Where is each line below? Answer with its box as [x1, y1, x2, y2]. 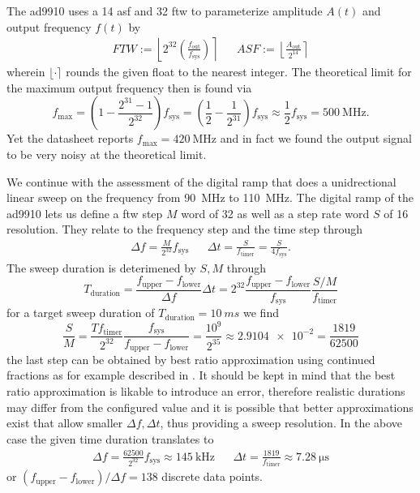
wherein [6, 63, 45, 80]
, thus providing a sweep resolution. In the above [160, 414, 403, 431]
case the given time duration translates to [6, 430, 214, 447]
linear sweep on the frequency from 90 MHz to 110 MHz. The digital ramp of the [6, 189, 414, 206]
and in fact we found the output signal [220, 130, 412, 147]
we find [243, 304, 279, 321]
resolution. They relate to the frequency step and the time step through [6, 221, 363, 238]
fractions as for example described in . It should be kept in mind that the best [6, 367, 396, 384]
